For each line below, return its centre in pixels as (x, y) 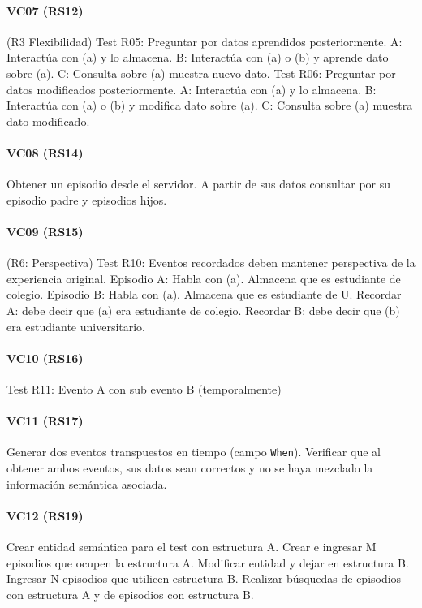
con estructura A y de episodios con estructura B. (130, 594)
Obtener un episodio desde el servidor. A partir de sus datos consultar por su (199, 184)
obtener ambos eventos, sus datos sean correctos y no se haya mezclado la (190, 467)
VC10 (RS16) (45, 358)
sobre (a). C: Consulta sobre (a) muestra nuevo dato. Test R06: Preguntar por (201, 73)
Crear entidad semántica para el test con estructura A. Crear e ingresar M (192, 546)
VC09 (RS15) (45, 231)
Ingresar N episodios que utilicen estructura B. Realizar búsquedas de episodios (204, 578)
